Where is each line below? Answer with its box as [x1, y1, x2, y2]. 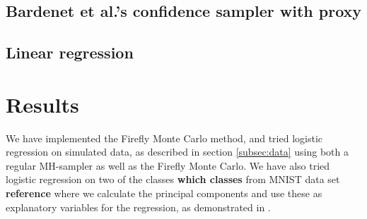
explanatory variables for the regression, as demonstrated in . [6, 199, 271, 214]
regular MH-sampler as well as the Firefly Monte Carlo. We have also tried [6, 158, 330, 173]
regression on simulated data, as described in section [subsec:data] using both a [6, 144, 349, 159]
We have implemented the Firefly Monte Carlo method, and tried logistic [6, 130, 322, 145]
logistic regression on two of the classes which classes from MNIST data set [6, 172, 340, 187]
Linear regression [6, 42, 134, 63]
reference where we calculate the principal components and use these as [6, 186, 322, 201]
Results [6, 89, 79, 118]
